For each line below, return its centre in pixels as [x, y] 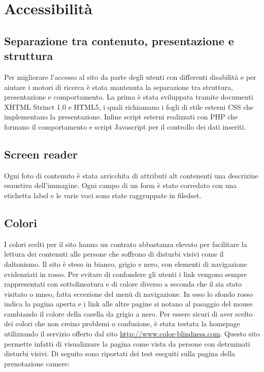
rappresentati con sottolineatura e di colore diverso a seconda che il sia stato [123, 284]
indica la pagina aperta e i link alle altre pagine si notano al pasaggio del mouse [128, 304]
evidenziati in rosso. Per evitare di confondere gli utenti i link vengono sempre [126, 274]
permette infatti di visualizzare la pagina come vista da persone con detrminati [127, 343]
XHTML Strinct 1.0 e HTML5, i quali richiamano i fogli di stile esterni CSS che [129, 106]
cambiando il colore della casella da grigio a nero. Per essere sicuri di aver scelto [128, 313]
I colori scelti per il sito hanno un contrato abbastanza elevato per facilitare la [126, 244]
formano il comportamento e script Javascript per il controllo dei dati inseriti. [125, 126]
